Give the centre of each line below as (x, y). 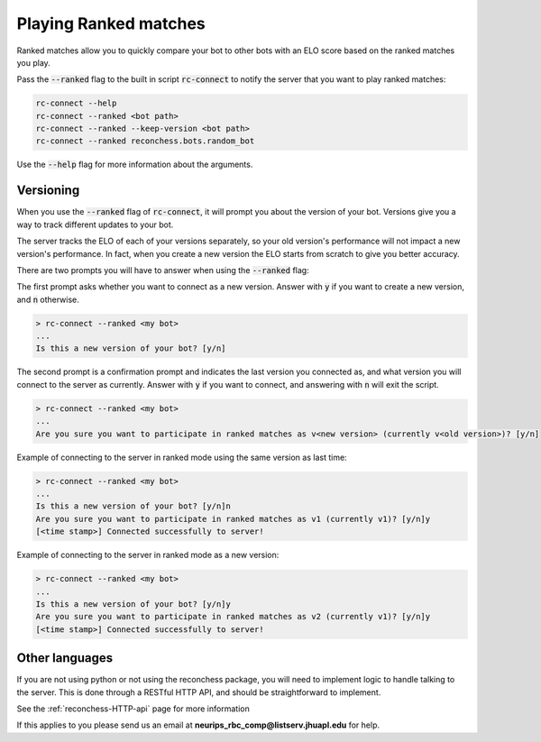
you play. (34, 62)
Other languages (65, 658)
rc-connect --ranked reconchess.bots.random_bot (145, 141)
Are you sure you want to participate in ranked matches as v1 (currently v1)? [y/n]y (233, 519)
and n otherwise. (48, 299)
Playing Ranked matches (111, 23)
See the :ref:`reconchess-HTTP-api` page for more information (133, 709)
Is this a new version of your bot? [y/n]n (133, 506)
